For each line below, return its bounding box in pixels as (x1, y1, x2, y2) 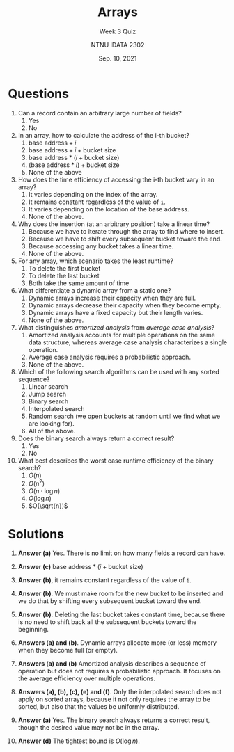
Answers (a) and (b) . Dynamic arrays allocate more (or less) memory (17, 639, 217, 647)
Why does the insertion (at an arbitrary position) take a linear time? (17, 220, 210, 228)
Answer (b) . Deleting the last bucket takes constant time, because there (17, 610, 226, 619)
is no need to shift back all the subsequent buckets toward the (17, 618, 197, 626)
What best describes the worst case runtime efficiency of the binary (17, 456, 214, 465)
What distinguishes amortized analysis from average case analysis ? (17, 323, 215, 331)
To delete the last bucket (28, 271, 100, 280)
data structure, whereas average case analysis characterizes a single (28, 338, 228, 346)
